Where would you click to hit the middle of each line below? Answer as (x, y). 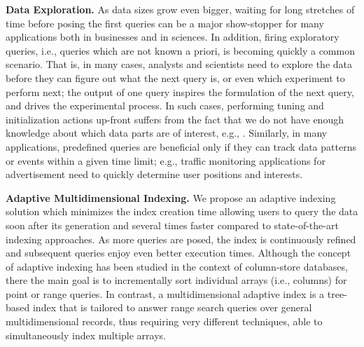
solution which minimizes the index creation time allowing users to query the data (182, 211)
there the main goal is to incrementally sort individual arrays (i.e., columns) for (176, 280)
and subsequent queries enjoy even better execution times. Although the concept (178, 253)
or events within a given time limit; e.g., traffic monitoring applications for (166, 160)
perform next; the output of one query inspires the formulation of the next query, (180, 91)
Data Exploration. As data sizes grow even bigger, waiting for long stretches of (180, 9)
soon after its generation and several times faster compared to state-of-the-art (172, 225)
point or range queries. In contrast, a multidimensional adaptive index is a (165, 293)
